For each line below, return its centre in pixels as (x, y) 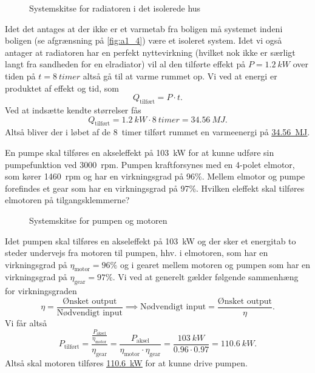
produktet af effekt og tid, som (62, 88)
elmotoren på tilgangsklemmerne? (67, 200)
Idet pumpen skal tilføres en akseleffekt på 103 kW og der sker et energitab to (151, 240)
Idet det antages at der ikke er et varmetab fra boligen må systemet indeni (144, 28)
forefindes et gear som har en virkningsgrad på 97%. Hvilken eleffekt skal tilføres (155, 188)
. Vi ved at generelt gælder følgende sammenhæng (205, 277)
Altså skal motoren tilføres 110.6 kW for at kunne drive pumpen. (126, 362)
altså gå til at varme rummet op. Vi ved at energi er (180, 76)
